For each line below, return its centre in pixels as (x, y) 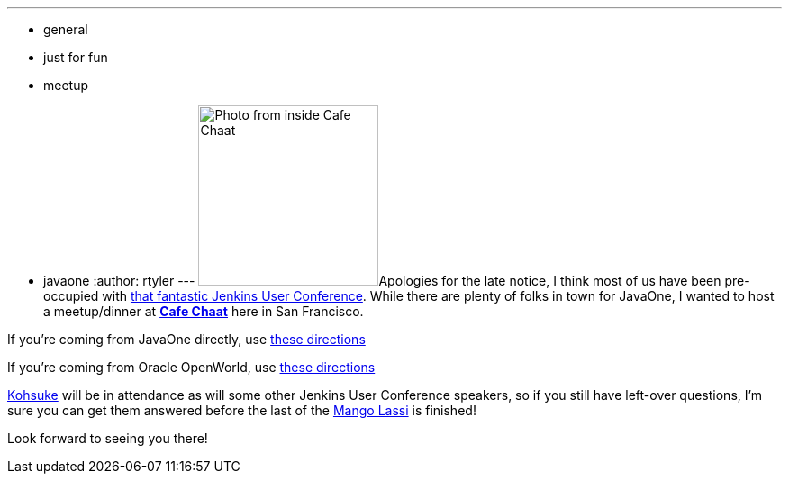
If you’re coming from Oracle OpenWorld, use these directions (191, 367)
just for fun (76, 57)
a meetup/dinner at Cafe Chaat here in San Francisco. (204, 311)
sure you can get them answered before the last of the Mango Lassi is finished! (242, 410)
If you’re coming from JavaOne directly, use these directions (186, 339)
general (66, 29)
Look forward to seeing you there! (108, 438)
